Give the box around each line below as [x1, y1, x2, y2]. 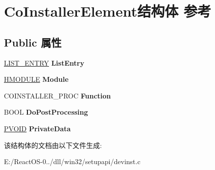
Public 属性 [4, 34, 62, 49]
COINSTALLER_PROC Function [4, 90, 111, 100]
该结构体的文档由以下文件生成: [4, 140, 102, 150]
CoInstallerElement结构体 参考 [4, 1, 211, 21]
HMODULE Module [4, 74, 69, 84]
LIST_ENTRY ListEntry [4, 57, 84, 68]
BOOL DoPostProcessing [4, 107, 88, 117]
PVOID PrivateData [4, 123, 71, 133]
